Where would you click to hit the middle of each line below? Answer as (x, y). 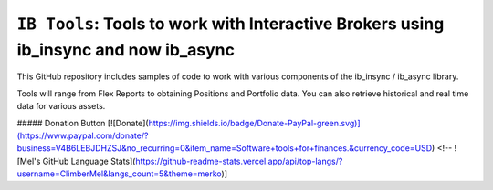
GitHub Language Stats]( (89, 161)
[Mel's (29, 161)
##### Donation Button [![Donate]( (83, 123)
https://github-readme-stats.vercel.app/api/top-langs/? (239, 161)
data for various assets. (61, 106)
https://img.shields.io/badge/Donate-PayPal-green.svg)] (254, 123)
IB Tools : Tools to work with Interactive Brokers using (231, 24)
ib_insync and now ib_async (126, 50)
